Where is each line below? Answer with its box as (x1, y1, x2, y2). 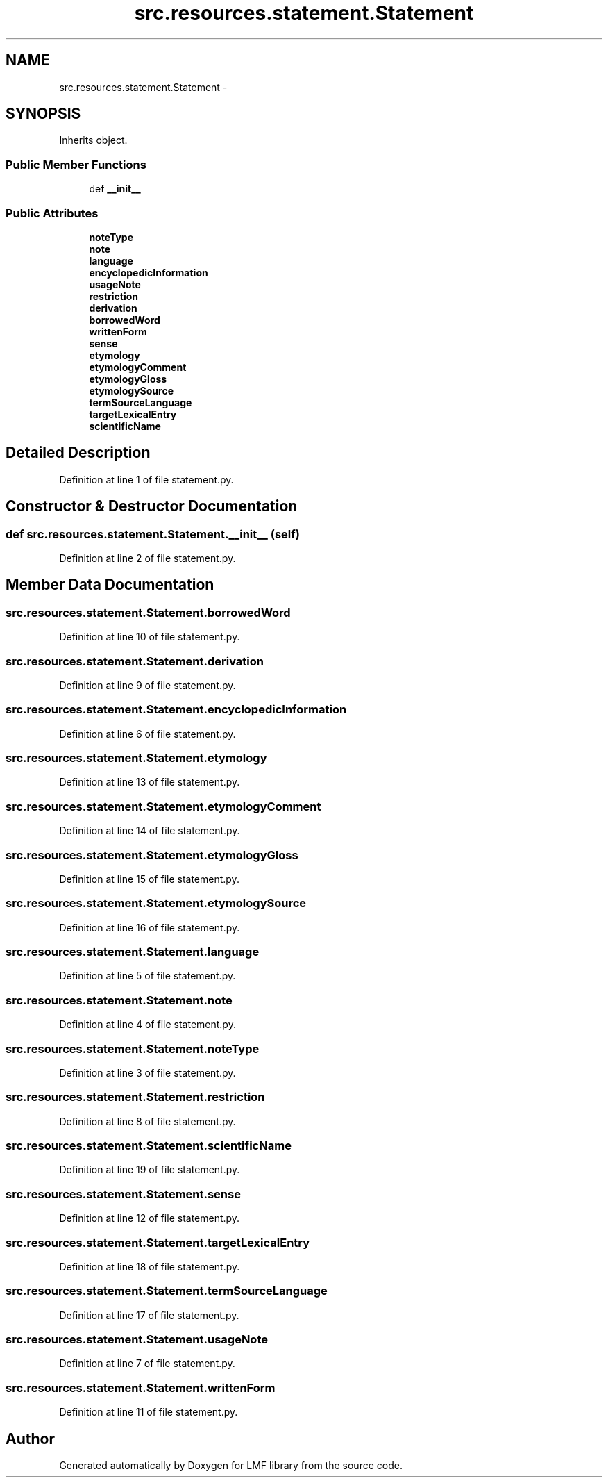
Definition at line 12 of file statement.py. (59, 1212, 240, 1225)
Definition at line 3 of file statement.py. (59, 1066, 236, 1079)
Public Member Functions (6, 157, 146, 172)
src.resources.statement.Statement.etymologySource (6, 896, 307, 911)
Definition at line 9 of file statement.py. (59, 679, 236, 691)
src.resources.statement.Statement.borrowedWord (6, 605, 291, 620)
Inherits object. (59, 134, 128, 147)
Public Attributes (6, 206, 99, 220)
